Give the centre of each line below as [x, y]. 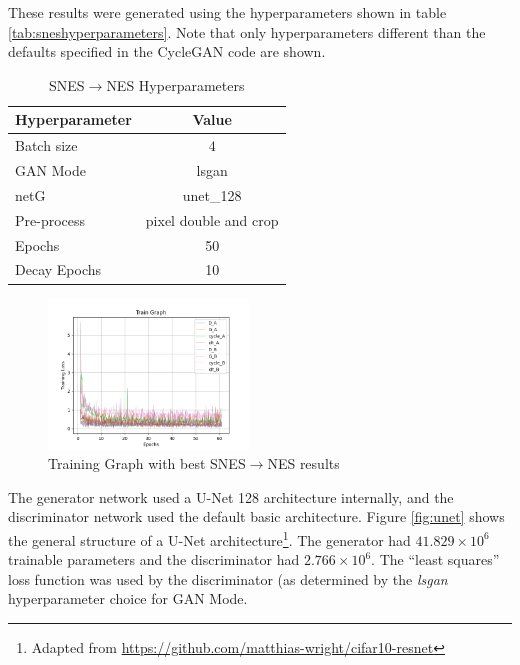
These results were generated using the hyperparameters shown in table [227, 12]
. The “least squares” [435, 559]
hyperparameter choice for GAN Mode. [128, 598]
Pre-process [50, 219]
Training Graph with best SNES [147, 463]
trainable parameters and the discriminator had [154, 559]
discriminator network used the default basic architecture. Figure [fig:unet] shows [256, 516]
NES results [303, 463]
